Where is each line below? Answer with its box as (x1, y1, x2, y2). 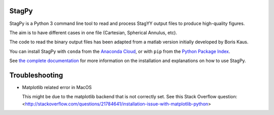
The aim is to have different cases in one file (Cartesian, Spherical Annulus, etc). (9, 30, 178, 36)
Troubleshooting (9, 71, 63, 79)
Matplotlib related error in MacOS (22, 84, 92, 90)
